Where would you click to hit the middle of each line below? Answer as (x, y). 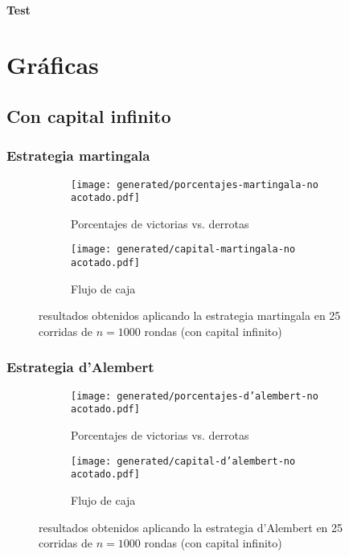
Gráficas (53, 65)
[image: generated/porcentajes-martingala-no (195, 184)
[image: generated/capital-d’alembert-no (183, 461)
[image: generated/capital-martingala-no (183, 250)
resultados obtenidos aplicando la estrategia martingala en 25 (190, 315)
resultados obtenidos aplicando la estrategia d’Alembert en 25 (191, 527)
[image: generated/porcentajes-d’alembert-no (195, 396)
